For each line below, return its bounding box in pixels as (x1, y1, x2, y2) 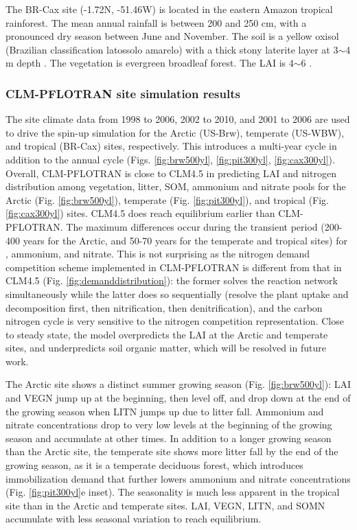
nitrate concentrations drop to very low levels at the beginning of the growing (5, 417, 332, 432)
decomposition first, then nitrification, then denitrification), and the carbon (5, 300, 323, 314)
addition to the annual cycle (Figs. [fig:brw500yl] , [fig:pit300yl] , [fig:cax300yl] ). (5, 152, 335, 166)
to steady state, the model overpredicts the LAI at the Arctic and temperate (5, 327, 328, 341)
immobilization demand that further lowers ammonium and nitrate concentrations (5, 471, 351, 485)
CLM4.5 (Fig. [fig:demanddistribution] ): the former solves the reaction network (5, 273, 338, 288)
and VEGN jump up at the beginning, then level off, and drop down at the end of (5, 391, 351, 405)
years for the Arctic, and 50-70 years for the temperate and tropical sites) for (23, 233, 347, 247)
